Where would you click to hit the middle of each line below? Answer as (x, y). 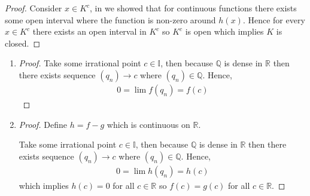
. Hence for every (274, 19)
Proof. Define (43, 124)
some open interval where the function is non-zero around (110, 19)
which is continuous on (148, 124)
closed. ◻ (23, 43)
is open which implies (224, 31)
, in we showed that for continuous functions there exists (193, 8)
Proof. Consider (34, 8)
